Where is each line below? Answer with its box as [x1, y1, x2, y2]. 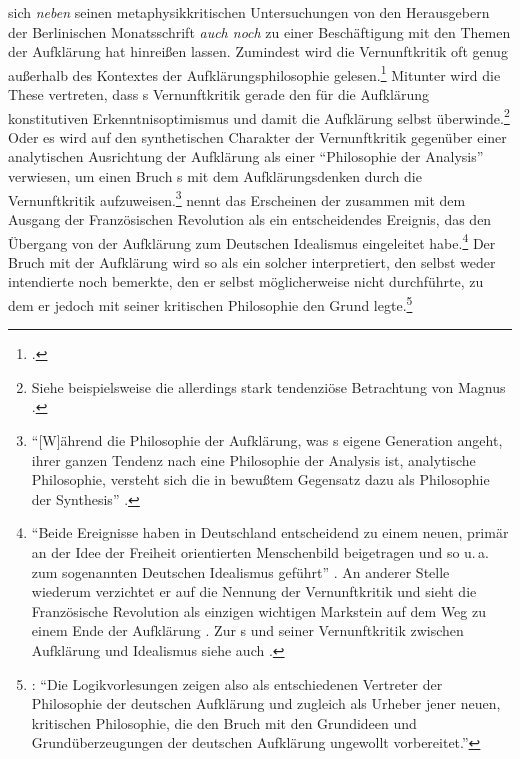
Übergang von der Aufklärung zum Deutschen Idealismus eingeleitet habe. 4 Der [8, 229, 496, 253]
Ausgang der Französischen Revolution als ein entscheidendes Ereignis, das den [8, 208, 492, 229]
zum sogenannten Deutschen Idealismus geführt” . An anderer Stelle [31, 561, 450, 582]
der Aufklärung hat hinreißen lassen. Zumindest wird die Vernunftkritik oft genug [8, 41, 508, 62]
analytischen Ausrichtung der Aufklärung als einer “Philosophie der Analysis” [8, 146, 484, 167]
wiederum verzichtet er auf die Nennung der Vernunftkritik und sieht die [31, 581, 477, 602]
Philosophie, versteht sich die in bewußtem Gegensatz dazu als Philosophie [31, 469, 490, 490]
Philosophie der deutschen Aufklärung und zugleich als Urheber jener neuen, [31, 693, 501, 714]
